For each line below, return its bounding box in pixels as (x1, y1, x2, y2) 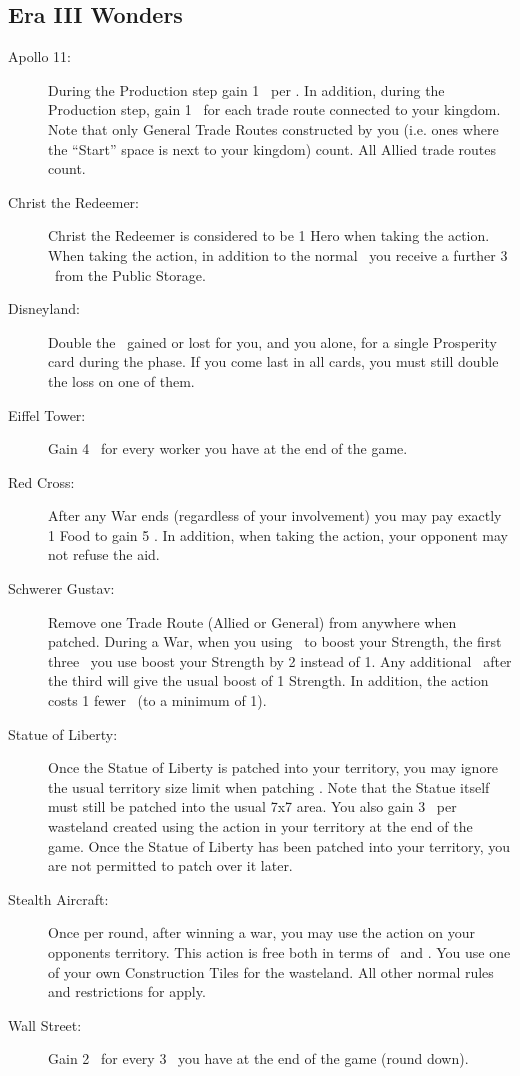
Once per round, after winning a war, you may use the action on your (48, 922, 475, 943)
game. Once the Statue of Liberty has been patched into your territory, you (48, 835, 511, 856)
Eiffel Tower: (8, 404, 86, 425)
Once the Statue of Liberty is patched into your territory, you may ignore (48, 757, 499, 778)
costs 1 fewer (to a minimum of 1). (48, 690, 267, 711)
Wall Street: (8, 1014, 82, 1035)
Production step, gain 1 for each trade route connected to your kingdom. (48, 99, 501, 120)
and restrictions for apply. (48, 981, 206, 1002)
